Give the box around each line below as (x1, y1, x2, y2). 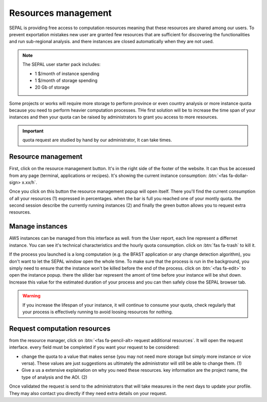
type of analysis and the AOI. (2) (21, 374, 88, 380)
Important (22, 128, 44, 134)
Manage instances (9, 222, 68, 230)
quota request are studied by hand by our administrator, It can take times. (22, 137, 173, 143)
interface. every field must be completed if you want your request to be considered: (9, 345, 180, 350)
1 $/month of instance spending (35, 70, 100, 76)
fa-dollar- (228, 172, 248, 178)
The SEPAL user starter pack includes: (22, 61, 101, 67)
